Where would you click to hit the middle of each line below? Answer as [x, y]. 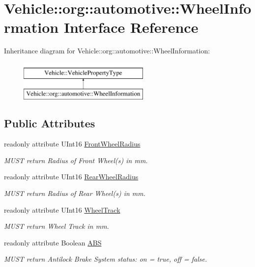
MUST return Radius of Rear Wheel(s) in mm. [75, 193]
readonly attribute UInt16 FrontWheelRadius [72, 144]
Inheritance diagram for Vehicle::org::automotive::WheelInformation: [107, 51]
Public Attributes [50, 123]
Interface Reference [131, 27]
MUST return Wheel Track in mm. [57, 226]
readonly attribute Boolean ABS [53, 242]
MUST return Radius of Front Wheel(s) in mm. [76, 160]
